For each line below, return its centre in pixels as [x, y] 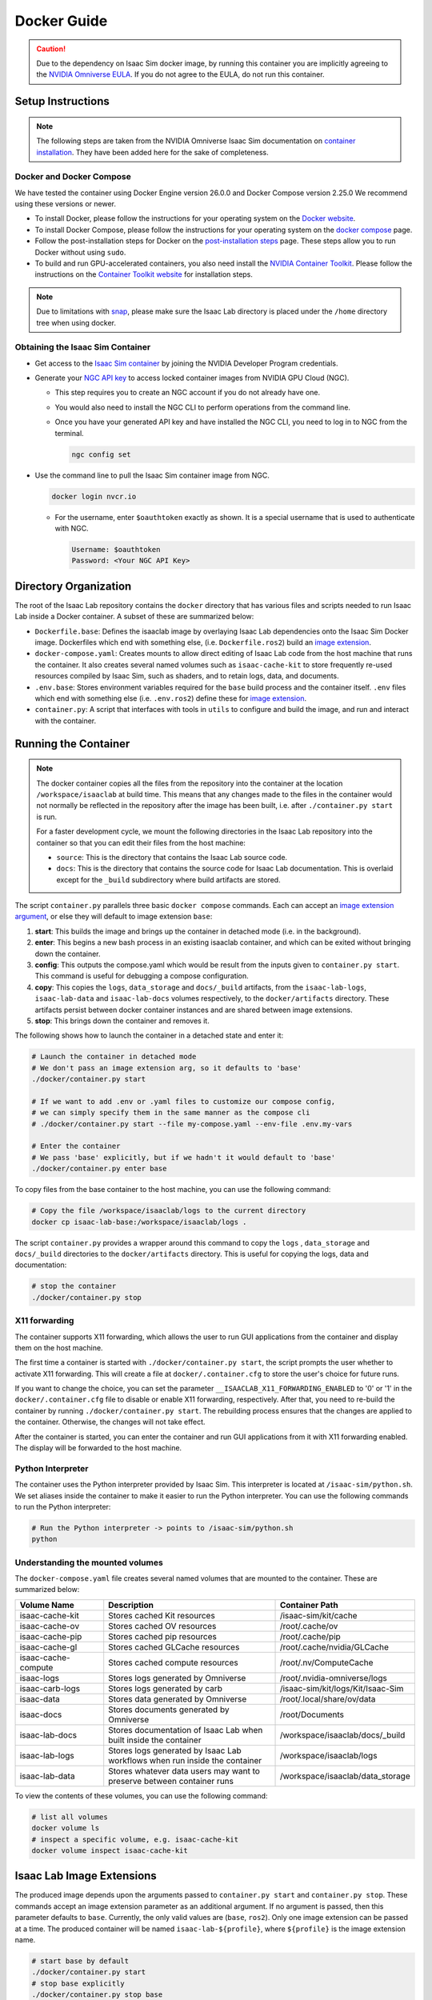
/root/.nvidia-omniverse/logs [333, 1678]
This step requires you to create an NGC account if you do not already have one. [187, 393]
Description [131, 1605]
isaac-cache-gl [48, 1646]
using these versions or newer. [65, 204]
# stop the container [74, 1286]
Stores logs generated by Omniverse [177, 1678]
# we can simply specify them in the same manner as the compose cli [171, 1113]
